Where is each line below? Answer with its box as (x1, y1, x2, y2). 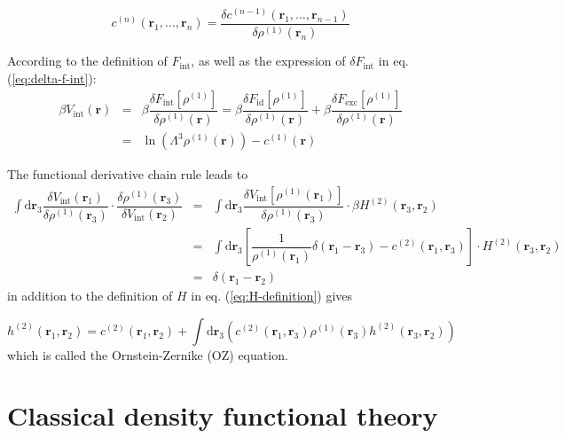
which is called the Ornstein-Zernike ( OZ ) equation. (7, 345, 288, 364)
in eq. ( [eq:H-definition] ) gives (191, 286, 353, 305)
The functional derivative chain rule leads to (7, 165, 248, 184)
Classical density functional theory (7, 397, 438, 434)
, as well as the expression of (191, 51, 346, 70)
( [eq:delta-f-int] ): (7, 69, 97, 88)
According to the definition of (7, 51, 168, 70)
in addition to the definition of (7, 286, 173, 305)
